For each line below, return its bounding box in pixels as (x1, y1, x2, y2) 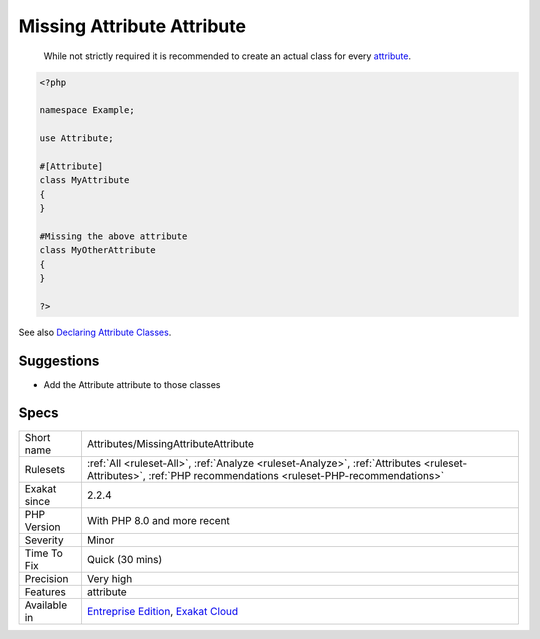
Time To (24, 546, 64, 560)
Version (24, 520, 61, 534)
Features (24, 585, 67, 599)
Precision (24, 571, 69, 585)
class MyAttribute (39, 175, 130, 186)
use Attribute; (39, 133, 114, 144)
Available (24, 598, 68, 612)
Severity (24, 533, 64, 547)
